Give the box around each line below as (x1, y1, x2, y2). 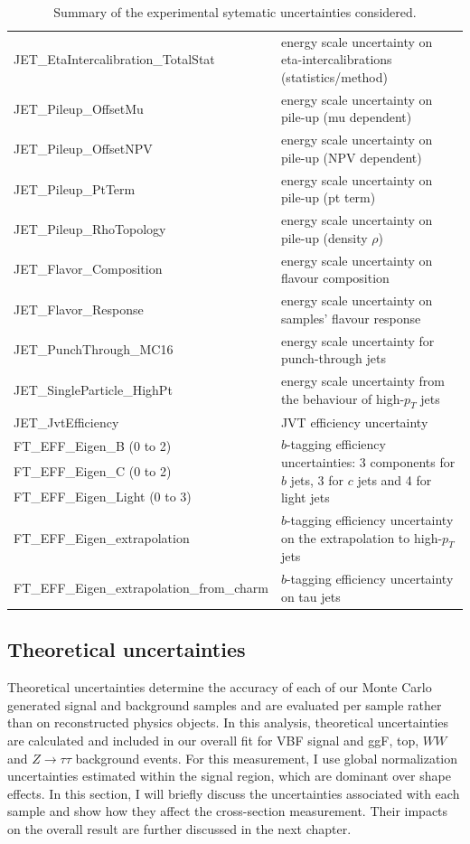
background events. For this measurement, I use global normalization (75, 748, 458, 767)
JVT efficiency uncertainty (280, 412, 428, 431)
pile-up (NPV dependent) (280, 147, 422, 166)
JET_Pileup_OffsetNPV (14, 139, 153, 158)
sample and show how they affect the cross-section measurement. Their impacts (7, 802, 448, 821)
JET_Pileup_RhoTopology (14, 219, 166, 238)
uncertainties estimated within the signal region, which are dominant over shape (7, 766, 451, 785)
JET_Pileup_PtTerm (14, 179, 136, 198)
